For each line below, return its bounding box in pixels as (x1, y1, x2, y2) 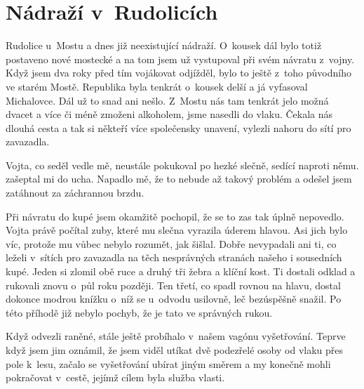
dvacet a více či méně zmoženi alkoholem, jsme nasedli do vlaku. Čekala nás (6, 107, 333, 121)
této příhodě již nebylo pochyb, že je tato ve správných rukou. (6, 305, 273, 319)
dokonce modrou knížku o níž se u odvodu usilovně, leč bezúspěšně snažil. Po (6, 291, 342, 306)
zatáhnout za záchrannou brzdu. (6, 185, 144, 200)
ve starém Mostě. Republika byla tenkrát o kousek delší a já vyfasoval (6, 79, 308, 93)
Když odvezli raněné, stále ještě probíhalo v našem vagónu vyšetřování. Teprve (6, 329, 346, 343)
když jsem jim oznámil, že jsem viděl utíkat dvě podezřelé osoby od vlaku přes (6, 343, 344, 357)
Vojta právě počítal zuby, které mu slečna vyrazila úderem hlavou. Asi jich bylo (6, 223, 348, 237)
